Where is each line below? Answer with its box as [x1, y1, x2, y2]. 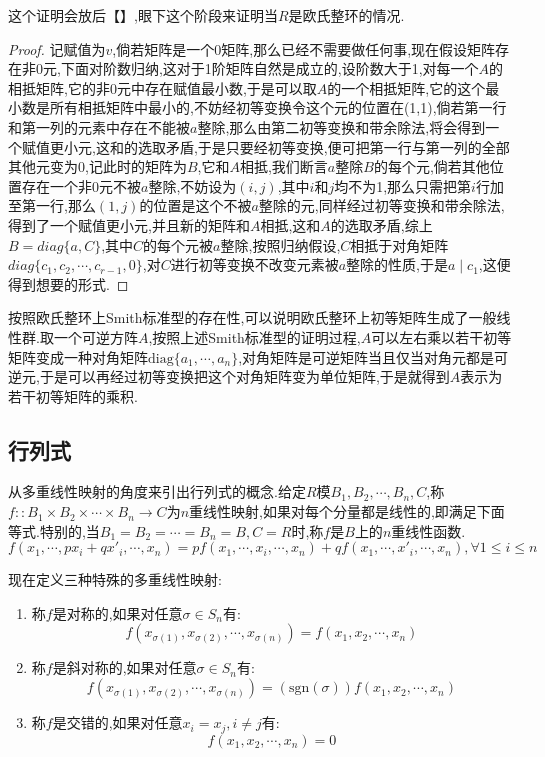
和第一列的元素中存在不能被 [8, 116, 190, 137]
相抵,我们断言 [239, 156, 328, 177]
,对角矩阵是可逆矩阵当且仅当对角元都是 [238, 346, 495, 367]
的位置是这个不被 [139, 195, 252, 216]
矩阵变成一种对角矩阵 [8, 346, 148, 367]
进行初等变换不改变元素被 [170, 254, 339, 275]
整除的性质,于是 [346, 254, 448, 275]
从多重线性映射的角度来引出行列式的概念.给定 [8, 481, 306, 502]
